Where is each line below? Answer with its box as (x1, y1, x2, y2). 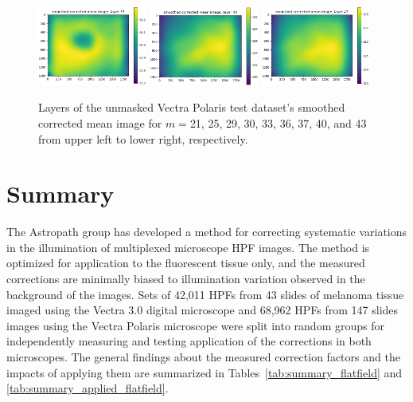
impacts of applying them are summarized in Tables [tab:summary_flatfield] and (6, 364, 403, 380)
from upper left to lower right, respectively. (38, 130, 248, 147)
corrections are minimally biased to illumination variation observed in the (6, 270, 365, 287)
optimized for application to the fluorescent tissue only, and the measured (6, 254, 365, 271)
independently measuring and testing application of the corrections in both (6, 333, 372, 349)
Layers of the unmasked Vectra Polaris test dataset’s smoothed (38, 99, 345, 116)
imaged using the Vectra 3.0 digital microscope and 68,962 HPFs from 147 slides (6, 301, 399, 318)
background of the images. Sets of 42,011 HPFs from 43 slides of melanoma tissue (6, 286, 404, 302)
